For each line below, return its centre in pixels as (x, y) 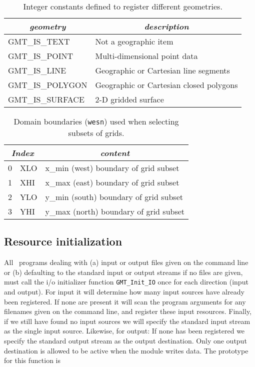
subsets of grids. (96, 133)
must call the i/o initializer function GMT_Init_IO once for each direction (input (126, 282)
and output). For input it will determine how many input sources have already (124, 292)
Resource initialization (63, 241)
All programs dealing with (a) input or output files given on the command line (126, 262)
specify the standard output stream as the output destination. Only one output (125, 341)
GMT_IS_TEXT (39, 41)
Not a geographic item (134, 41)
